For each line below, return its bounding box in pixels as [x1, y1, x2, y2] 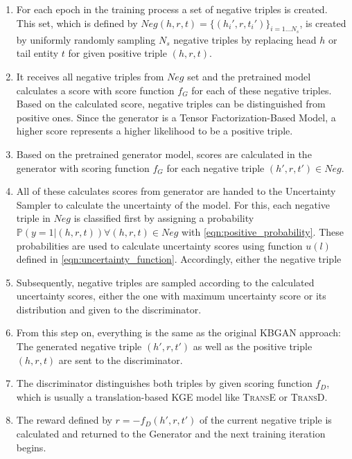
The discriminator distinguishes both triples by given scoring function [16, 376, 313, 390]
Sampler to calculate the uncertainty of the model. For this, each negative [16, 197, 331, 211]
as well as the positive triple [193, 339, 313, 354]
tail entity [16, 46, 59, 60]
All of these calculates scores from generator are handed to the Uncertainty [16, 184, 336, 198]
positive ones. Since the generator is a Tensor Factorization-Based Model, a [16, 110, 336, 124]
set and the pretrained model [187, 69, 311, 83]
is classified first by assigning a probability [73, 211, 254, 225]
